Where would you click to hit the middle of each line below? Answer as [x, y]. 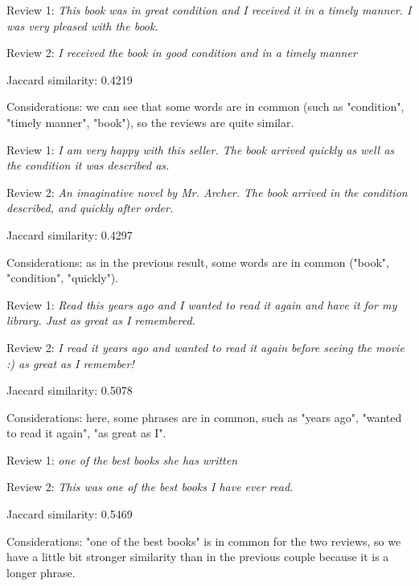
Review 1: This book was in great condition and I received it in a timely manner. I [209, 10]
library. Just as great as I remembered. [101, 320]
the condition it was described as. [88, 165]
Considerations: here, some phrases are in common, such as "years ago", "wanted [204, 417]
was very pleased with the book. [82, 25]
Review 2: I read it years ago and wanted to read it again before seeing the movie [205, 347]
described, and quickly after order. [90, 208]
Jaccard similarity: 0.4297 [70, 234]
